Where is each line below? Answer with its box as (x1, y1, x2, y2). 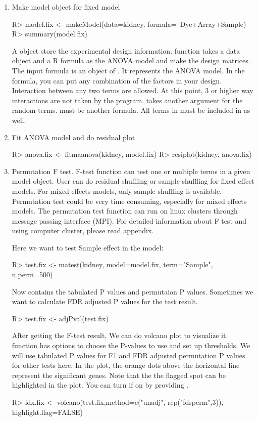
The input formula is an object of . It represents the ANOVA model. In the (12, 65, 245, 75)
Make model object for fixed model (12, 2, 120, 12)
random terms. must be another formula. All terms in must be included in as (12, 105, 250, 115)
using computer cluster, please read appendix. (12, 225, 154, 236)
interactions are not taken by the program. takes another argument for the (12, 95, 243, 105)
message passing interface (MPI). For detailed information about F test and (12, 215, 247, 226)
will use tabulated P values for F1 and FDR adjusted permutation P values (12, 350, 245, 360)
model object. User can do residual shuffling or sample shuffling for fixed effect (12, 176, 254, 186)
